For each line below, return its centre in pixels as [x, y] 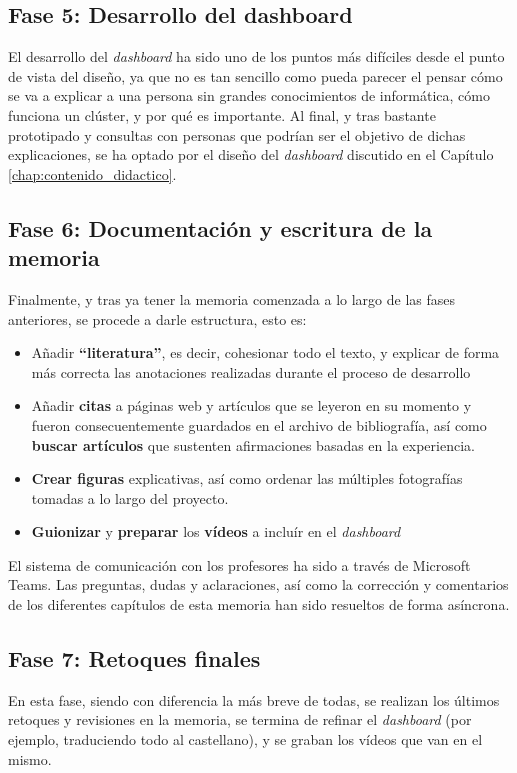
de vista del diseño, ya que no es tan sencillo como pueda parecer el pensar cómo [255, 75]
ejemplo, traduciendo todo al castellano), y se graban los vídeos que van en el [245, 739]
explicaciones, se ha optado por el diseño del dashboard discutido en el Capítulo [251, 154]
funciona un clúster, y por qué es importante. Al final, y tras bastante [222, 114]
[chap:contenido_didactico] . [92, 173]
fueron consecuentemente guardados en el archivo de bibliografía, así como [259, 424]
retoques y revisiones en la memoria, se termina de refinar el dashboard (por [240, 719]
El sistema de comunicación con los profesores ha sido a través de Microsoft [239, 564]
